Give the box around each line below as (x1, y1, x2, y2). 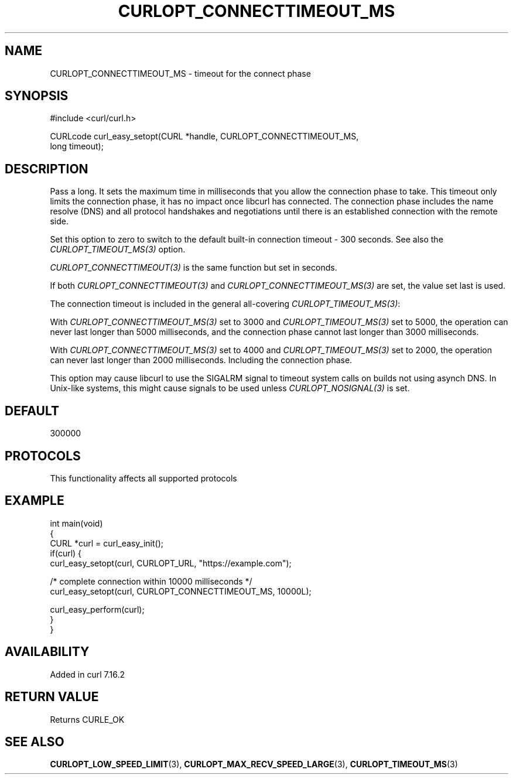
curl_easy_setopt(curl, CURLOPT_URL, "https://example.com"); (50, 558, 292, 568)
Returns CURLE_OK (50, 714, 125, 725)
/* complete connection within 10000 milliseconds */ (50, 576, 252, 586)
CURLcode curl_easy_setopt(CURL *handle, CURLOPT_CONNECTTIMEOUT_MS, (50, 131, 359, 142)
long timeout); (50, 141, 104, 152)
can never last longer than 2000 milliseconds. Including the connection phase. (50, 355, 353, 365)
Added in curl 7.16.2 (50, 669, 125, 679)
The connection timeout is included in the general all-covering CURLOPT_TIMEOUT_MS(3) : (50, 299, 401, 309)
